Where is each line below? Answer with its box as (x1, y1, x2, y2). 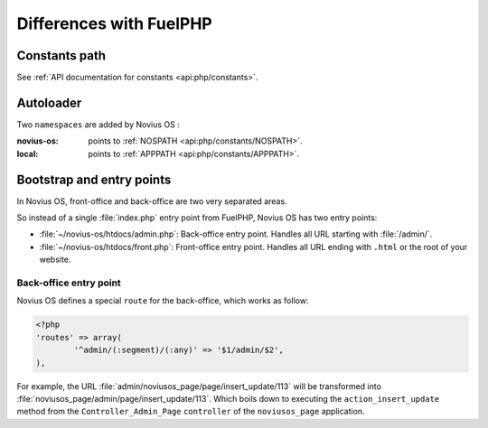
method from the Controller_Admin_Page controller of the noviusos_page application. (16, 406, 365, 417)
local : (16, 148, 39, 159)
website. (39, 254, 71, 265)
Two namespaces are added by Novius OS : (16, 118, 180, 130)
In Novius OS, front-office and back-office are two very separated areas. (16, 195, 288, 207)
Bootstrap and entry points (16, 172, 172, 187)
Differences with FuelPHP (16, 14, 212, 33)
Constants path (16, 48, 107, 63)
